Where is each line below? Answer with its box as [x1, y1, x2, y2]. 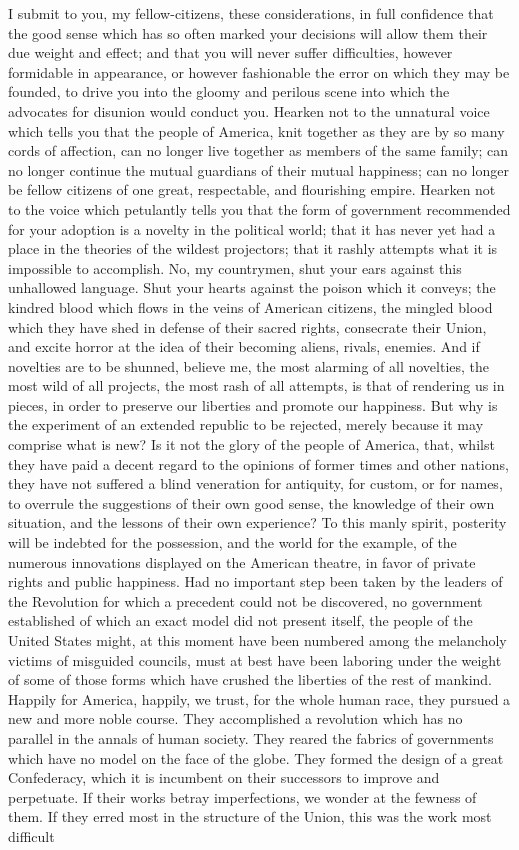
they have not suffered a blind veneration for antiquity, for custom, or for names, [8, 473, 503, 494]
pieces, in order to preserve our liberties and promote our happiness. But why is [8, 394, 498, 415]
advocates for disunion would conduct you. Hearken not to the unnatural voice [8, 100, 490, 121]
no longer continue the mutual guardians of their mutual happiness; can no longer [8, 159, 509, 180]
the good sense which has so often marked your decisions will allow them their [8, 22, 488, 43]
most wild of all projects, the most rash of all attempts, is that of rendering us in [8, 375, 505, 396]
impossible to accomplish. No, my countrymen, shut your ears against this [8, 257, 462, 278]
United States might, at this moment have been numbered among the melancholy [8, 630, 507, 650]
